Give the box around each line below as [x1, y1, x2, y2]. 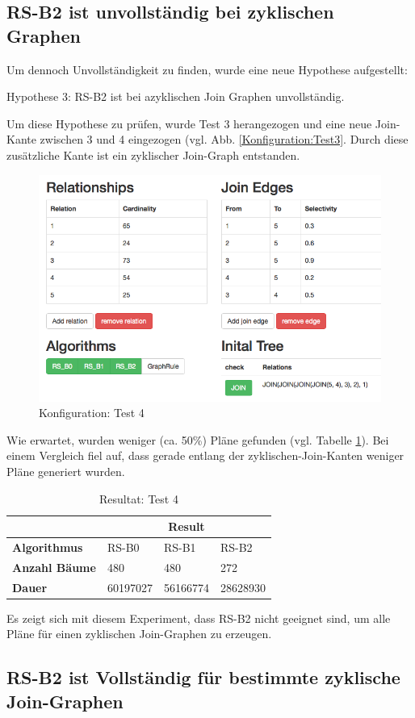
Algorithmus [12, 539, 83, 556]
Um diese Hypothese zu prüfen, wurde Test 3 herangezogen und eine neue [6, 115, 372, 131]
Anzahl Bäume [12, 558, 96, 575]
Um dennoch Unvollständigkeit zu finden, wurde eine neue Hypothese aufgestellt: [6, 61, 408, 77]
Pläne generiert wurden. [6, 463, 125, 480]
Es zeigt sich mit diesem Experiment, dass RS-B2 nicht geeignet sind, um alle [6, 609, 391, 626]
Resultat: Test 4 [99, 490, 178, 507]
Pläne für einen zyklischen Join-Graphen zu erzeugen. [6, 625, 272, 642]
